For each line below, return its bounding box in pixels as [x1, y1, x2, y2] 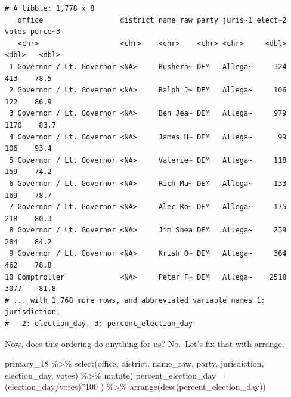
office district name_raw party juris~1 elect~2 [17, 15, 287, 24]
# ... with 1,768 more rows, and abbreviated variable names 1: [5, 296, 265, 305]
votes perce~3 [5, 27, 61, 36]
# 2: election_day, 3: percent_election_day [5, 320, 193, 328]
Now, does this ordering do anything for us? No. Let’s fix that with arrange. [5, 337, 284, 349]
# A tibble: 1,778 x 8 [5, 4, 95, 13]
